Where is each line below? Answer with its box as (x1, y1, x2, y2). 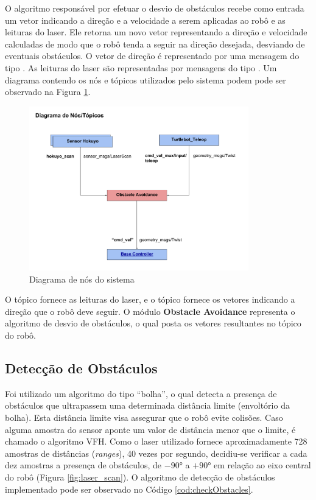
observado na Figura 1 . (5, 85, 91, 98)
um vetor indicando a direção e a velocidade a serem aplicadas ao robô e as (5, 13, 286, 26)
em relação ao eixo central (214, 459, 311, 471)
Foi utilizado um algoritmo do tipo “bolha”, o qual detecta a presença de (5, 387, 277, 400)
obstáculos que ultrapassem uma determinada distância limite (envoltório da (5, 399, 290, 412)
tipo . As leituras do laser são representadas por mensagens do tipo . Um (5, 61, 277, 74)
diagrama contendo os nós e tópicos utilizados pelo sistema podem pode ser (5, 73, 286, 86)
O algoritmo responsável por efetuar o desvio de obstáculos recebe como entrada (5, 2, 304, 14)
